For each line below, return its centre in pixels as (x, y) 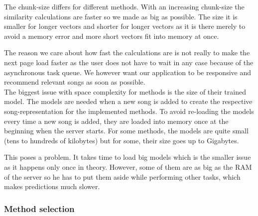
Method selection (39, 208)
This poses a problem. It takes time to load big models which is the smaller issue (128, 157)
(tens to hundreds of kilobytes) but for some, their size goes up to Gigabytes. (122, 140)
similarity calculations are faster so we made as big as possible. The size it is (121, 16)
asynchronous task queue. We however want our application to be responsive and (128, 72)
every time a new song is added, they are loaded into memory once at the (116, 121)
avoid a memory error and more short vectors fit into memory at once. (112, 36)
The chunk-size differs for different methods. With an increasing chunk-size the (124, 6)
